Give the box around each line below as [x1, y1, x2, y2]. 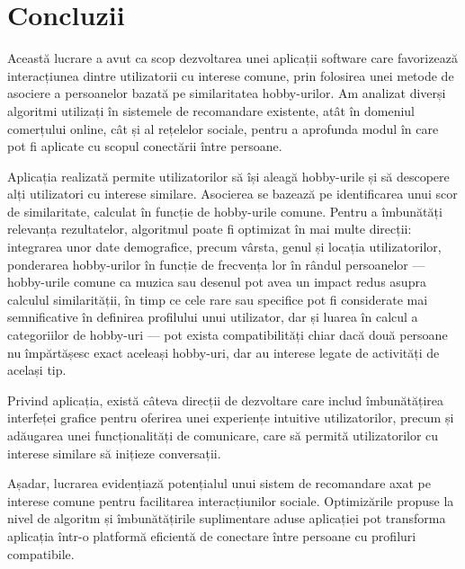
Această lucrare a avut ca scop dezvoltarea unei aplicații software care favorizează [7, 49, 458, 67]
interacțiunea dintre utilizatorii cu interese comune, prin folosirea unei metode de [7, 66, 454, 84]
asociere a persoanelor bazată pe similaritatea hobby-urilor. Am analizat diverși [7, 84, 446, 102]
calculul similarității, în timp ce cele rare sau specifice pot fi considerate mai [7, 289, 428, 308]
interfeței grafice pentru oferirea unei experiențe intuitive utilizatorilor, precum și [7, 408, 454, 427]
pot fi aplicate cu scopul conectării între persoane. [7, 137, 282, 156]
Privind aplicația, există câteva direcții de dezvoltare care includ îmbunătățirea [7, 390, 444, 409]
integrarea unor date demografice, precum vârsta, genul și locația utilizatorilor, [7, 237, 442, 256]
